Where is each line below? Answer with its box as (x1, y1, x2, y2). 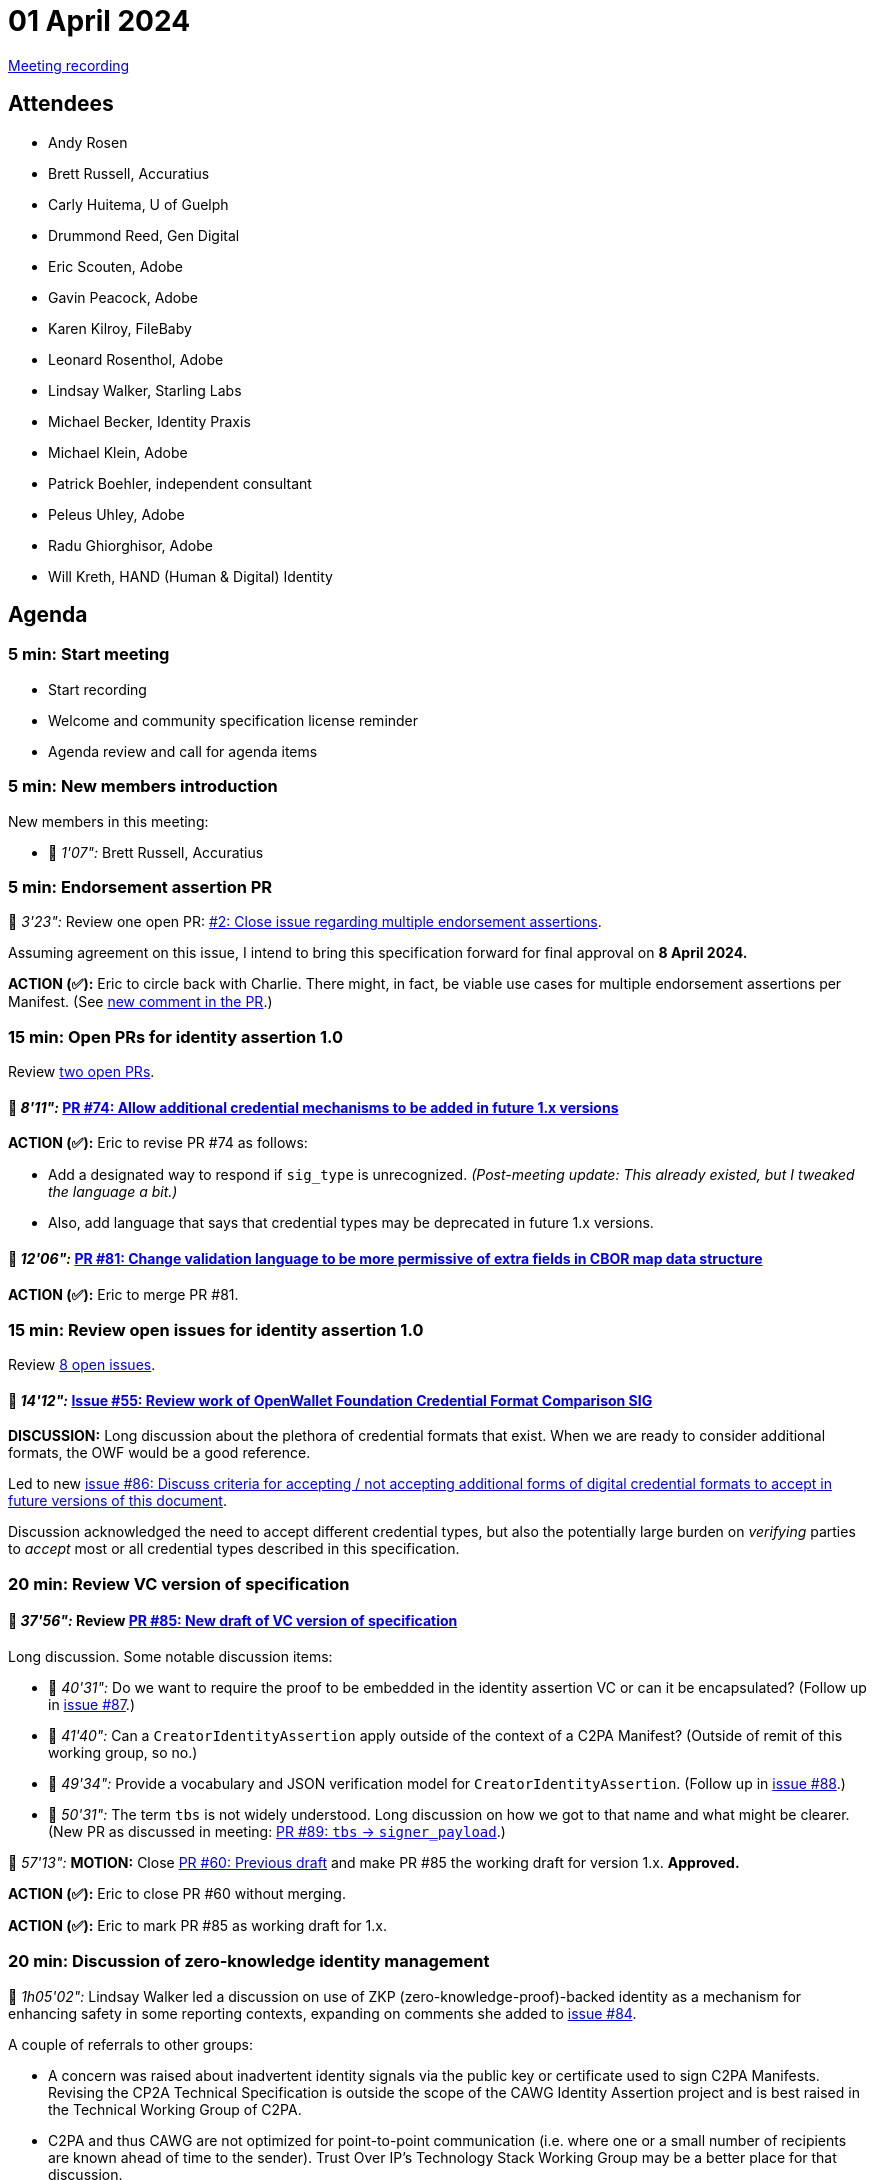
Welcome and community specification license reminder (48, 711, 419, 729)
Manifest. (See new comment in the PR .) (8, 993, 273, 1011)
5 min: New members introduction (8, 776, 278, 797)
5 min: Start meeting (8, 644, 170, 665)
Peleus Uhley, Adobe (48, 505, 185, 523)
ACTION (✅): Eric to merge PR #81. (8, 1285, 239, 1303)
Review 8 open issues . (8, 1356, 156, 1374)
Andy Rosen (48, 133, 128, 151)
